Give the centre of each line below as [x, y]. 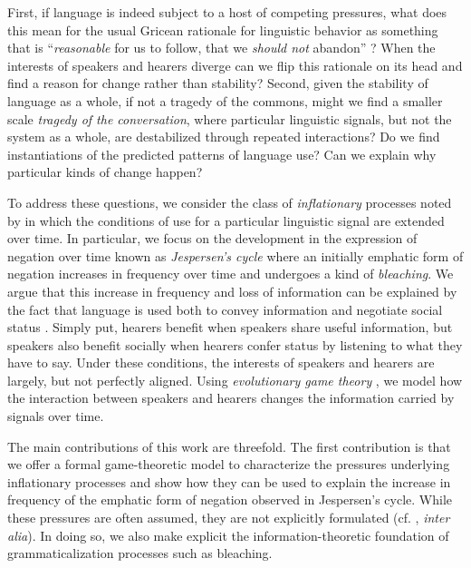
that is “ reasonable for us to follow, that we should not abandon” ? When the [221, 48]
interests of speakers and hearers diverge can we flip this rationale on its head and [235, 65]
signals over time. [56, 416]
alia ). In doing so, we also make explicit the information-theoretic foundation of [228, 535]
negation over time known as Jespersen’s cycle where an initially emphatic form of [235, 255]
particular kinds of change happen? [105, 172]
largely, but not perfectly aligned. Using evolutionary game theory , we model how [235, 380]
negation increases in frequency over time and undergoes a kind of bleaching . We [231, 274]
